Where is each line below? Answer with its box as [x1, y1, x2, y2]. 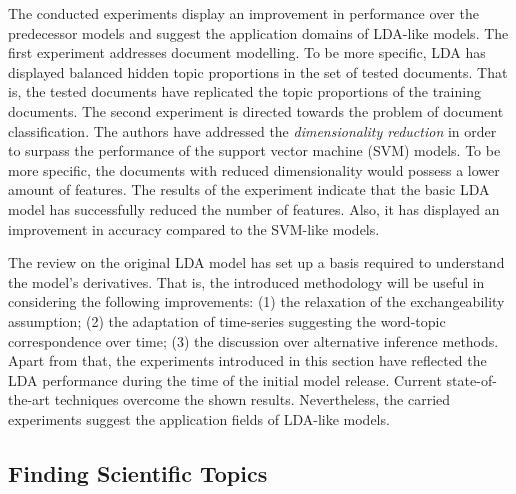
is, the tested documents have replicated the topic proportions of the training [8, 81, 481, 102]
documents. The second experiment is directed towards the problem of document [8, 100, 504, 121]
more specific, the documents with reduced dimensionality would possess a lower [8, 159, 500, 180]
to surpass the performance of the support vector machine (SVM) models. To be [8, 140, 501, 161]
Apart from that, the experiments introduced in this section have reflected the [8, 350, 487, 371]
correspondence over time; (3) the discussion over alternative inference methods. [8, 330, 499, 351]
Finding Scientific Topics [8, 457, 268, 488]
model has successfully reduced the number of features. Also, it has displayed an [8, 198, 500, 219]
